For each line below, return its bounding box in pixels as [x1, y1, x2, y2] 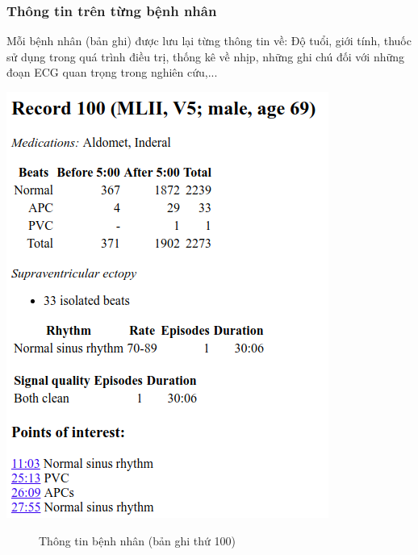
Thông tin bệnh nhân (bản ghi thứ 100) [39, 532, 236, 549]
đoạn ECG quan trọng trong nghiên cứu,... [6, 64, 218, 81]
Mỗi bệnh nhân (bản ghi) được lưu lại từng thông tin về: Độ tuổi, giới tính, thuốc [6, 32, 412, 49]
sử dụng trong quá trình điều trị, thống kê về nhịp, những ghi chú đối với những [6, 48, 405, 65]
